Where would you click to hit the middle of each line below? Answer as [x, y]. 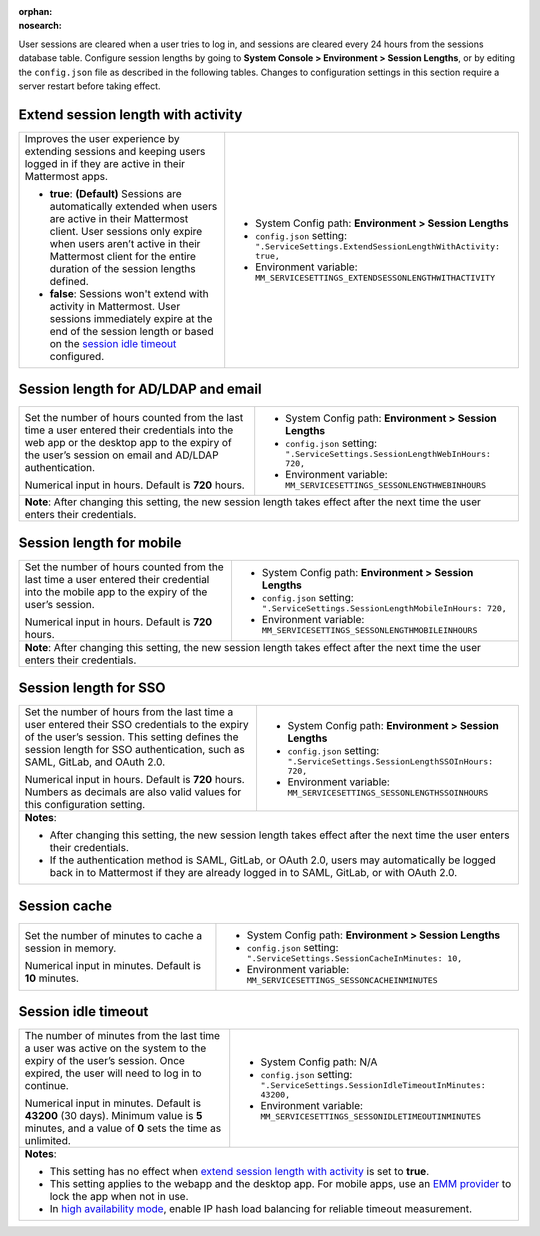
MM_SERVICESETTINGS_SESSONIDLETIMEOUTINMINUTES [371, 1116]
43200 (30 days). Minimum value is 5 [113, 1116]
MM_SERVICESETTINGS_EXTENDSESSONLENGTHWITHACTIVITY [375, 278]
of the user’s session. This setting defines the [131, 737]
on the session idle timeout [113, 343]
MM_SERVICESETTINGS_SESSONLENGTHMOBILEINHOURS [369, 630]
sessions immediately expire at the [131, 318]
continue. [46, 1086]
